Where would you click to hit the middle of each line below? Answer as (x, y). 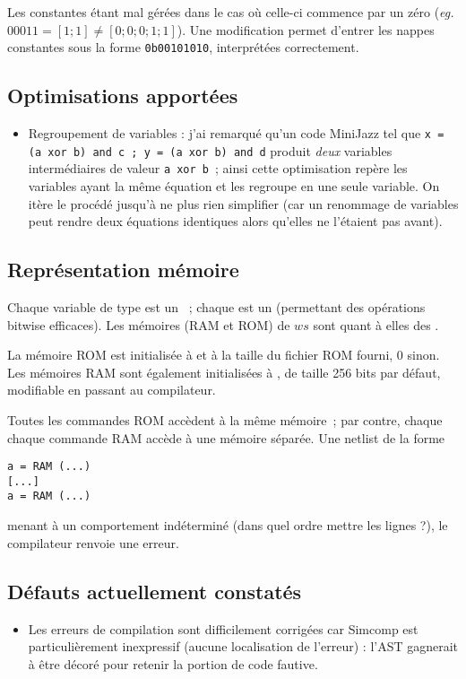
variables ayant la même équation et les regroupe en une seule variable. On (234, 186)
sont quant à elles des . (376, 324)
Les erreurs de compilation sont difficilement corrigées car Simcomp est (223, 628)
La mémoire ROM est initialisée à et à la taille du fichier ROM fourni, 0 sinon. (224, 355)
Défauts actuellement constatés (155, 591)
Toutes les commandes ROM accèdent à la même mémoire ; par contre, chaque (225, 419)
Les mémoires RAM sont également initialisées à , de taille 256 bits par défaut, (224, 372)
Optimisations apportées (123, 96)
